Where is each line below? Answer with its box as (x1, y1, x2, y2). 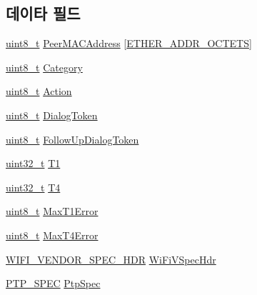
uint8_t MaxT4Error (6, 227, 99, 242)
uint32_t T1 (6, 156, 61, 171)
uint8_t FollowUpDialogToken (6, 131, 139, 146)
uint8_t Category (6, 59, 83, 74)
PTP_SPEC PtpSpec (6, 276, 101, 291)
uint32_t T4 (6, 179, 61, 194)
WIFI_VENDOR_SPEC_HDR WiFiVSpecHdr (6, 251, 216, 266)
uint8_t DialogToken (6, 107, 98, 122)
